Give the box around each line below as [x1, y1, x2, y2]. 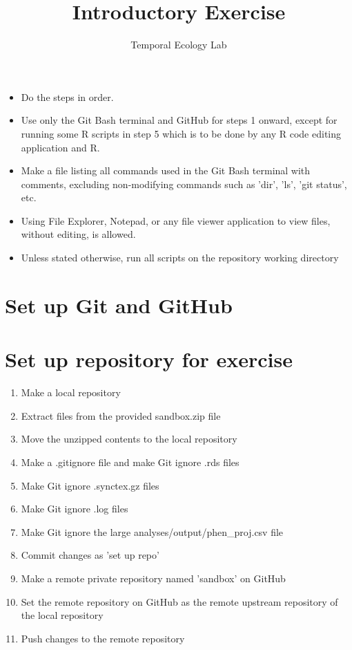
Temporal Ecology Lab [130, 37, 227, 52]
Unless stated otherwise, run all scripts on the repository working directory [21, 250, 339, 265]
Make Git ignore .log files [21, 501, 128, 516]
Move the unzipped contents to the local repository [21, 431, 237, 446]
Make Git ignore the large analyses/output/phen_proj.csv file [21, 524, 284, 539]
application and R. [21, 140, 100, 154]
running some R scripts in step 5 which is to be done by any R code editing [21, 126, 342, 140]
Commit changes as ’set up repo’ [21, 548, 159, 562]
